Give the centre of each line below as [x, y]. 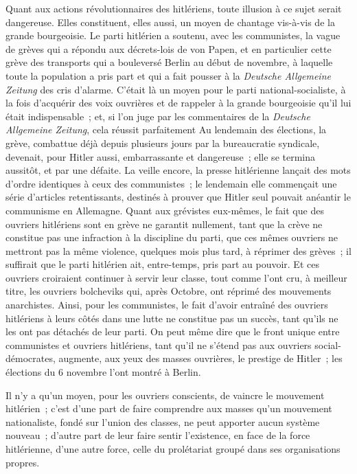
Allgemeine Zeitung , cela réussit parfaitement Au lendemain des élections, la [166, 129]
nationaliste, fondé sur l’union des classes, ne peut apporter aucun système [163, 421]
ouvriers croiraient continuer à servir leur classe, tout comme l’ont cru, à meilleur [176, 277]
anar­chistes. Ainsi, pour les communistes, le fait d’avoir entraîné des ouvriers [167, 305]
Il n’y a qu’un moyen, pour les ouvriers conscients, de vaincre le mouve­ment [165, 395]
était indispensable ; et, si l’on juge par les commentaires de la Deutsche [158, 116]
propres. [23, 462]
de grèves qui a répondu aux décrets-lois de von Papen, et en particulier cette [169, 48]
